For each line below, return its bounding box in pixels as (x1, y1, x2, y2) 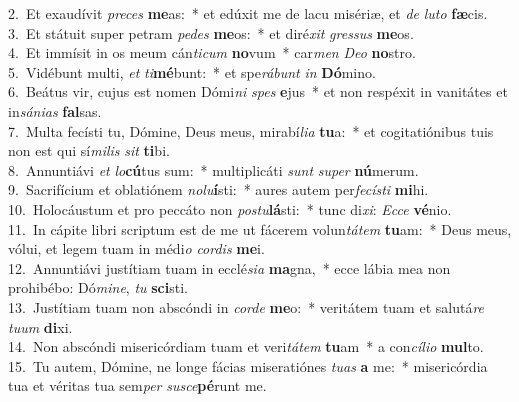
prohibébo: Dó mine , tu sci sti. (8, 277, 188, 298)
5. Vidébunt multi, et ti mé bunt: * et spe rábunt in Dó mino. (8, 61, 376, 82)
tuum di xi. (8, 316, 73, 337)
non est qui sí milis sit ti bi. (8, 140, 170, 161)
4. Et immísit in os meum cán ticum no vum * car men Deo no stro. (8, 42, 416, 63)
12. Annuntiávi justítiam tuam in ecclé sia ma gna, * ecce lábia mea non (8, 257, 451, 278)
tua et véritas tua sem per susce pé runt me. (8, 375, 267, 396)
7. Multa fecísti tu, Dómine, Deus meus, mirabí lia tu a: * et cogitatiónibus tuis (8, 120, 494, 141)
